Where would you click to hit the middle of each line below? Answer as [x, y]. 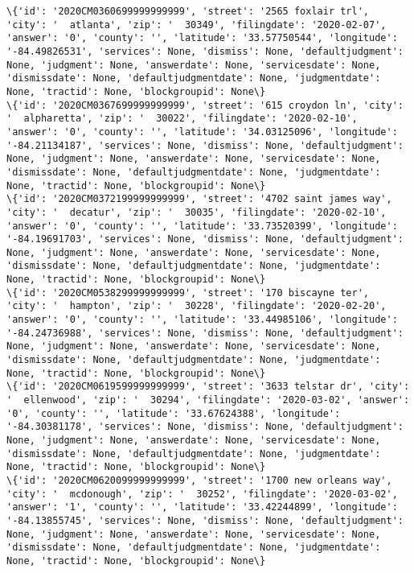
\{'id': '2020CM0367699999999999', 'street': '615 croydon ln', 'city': [205, 105]
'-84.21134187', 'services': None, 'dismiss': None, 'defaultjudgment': [205, 145]
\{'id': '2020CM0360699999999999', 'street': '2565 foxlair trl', [188, 11]
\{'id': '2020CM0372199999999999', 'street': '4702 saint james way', [199, 199]
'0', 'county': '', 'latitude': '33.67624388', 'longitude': [174, 413]
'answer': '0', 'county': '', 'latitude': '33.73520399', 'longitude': [202, 226]
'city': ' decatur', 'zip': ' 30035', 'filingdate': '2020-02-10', [197, 212]
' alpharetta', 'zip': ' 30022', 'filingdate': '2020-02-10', [182, 119]
